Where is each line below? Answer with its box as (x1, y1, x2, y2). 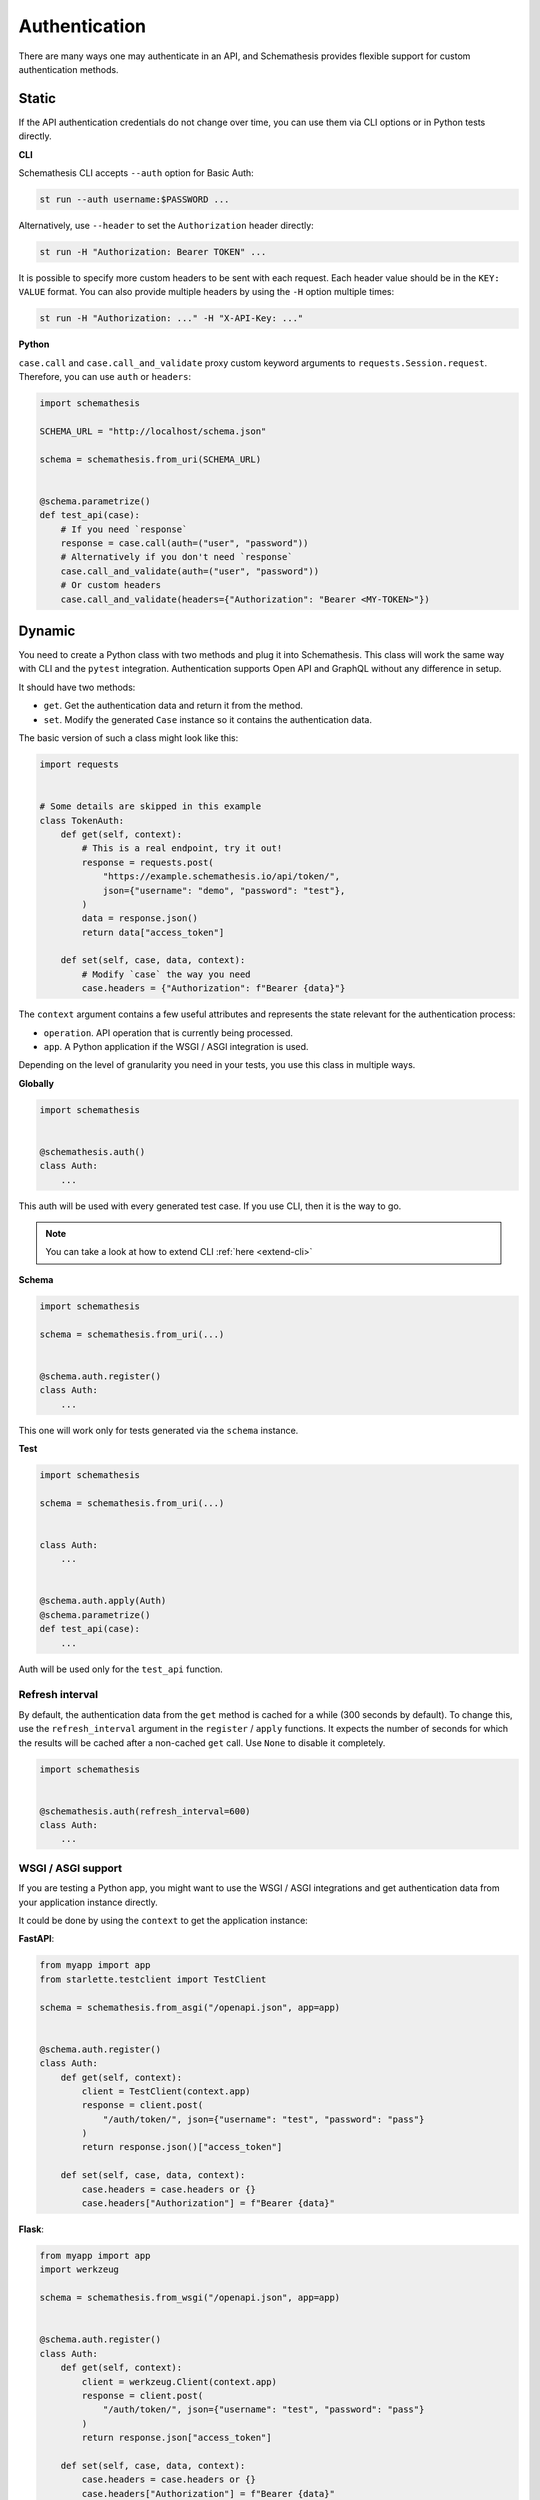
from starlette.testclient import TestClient (39, 1973, 267, 1985)
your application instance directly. (18, 1896, 159, 1908)
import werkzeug (39, 2264, 120, 2275)
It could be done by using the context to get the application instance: (18, 1915, 309, 1926)
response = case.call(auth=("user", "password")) (60, 537, 309, 549)
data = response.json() (81, 913, 199, 924)
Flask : (18, 2223, 45, 2235)
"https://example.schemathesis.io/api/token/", (102, 871, 341, 882)
